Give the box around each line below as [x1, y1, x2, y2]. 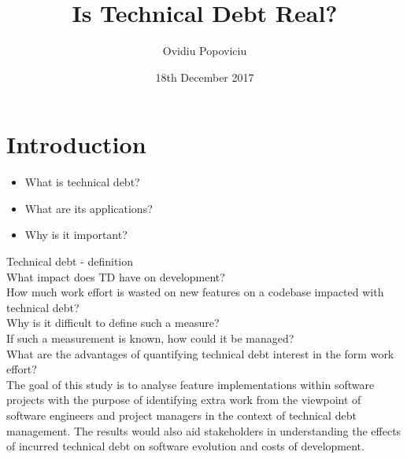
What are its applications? [24, 200, 153, 216]
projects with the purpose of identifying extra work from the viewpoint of [6, 391, 361, 408]
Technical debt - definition [6, 253, 134, 270]
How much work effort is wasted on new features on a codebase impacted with [6, 284, 384, 300]
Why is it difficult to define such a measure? [6, 314, 220, 331]
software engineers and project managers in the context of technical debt [6, 406, 357, 423]
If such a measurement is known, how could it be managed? [6, 330, 294, 346]
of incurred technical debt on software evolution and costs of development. [6, 438, 364, 454]
